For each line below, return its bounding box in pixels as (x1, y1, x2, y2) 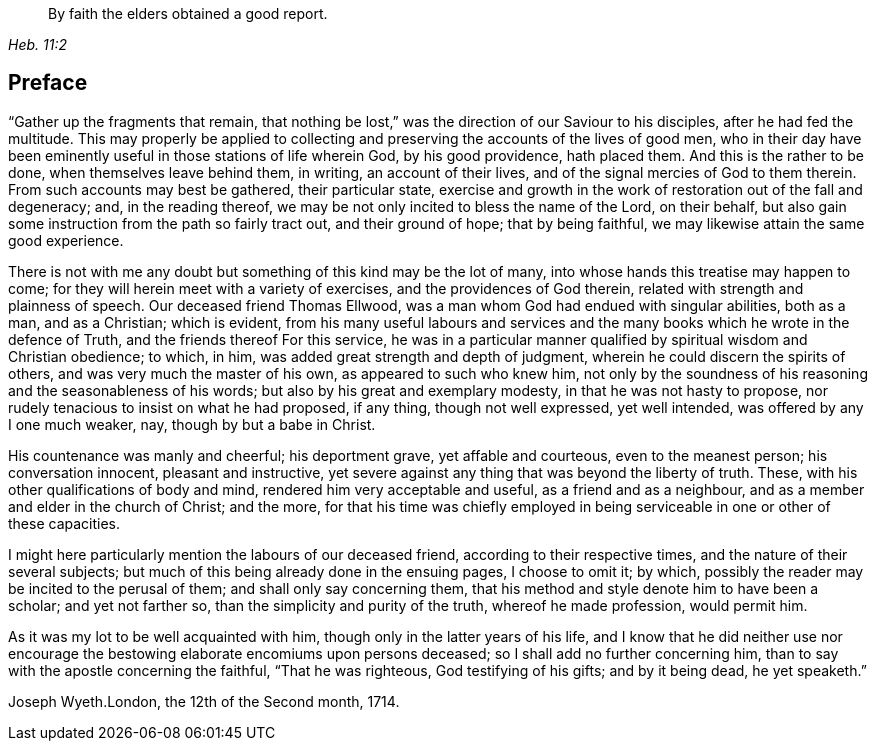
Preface (8, 70, 88, 96)
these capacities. (8, 514, 121, 532)
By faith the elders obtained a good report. (48, 5, 328, 22)
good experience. (8, 231, 124, 249)
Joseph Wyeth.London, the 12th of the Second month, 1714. (8, 692, 400, 710)
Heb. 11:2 (8, 36, 67, 53)
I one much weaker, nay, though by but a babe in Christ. (8, 415, 376, 433)
